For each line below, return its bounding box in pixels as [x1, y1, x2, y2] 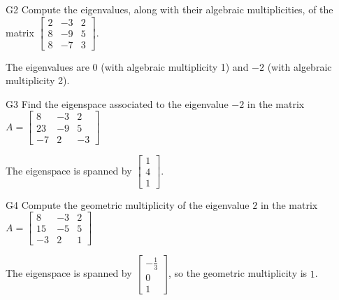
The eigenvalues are [6, 59, 89, 74]
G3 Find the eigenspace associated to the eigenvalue [6, 96, 229, 111]
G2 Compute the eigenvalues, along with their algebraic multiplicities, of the [6, 2, 333, 16]
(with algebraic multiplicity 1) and [101, 59, 249, 74]
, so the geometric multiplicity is [168, 266, 308, 280]
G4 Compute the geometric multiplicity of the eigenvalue [6, 197, 250, 212]
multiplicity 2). [6, 73, 70, 88]
